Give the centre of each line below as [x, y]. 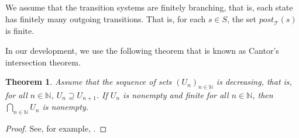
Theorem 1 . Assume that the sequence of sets [89, 82]
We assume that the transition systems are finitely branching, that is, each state [149, 7]
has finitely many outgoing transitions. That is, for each [106, 18]
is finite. [20, 31]
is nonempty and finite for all [176, 94]
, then [263, 94]
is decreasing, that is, [254, 82]
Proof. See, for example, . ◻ [56, 128]
